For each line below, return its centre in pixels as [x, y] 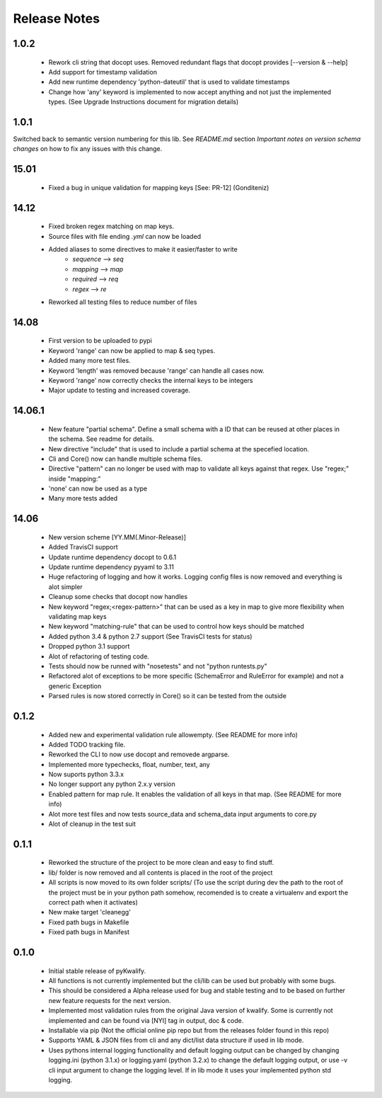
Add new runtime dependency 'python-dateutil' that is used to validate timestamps [169, 82]
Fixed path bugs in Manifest [89, 932]
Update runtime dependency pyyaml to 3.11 [111, 567]
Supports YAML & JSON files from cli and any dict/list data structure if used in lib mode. [176, 1040]
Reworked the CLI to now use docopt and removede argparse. [139, 754]
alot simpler [65, 587]
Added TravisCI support [83, 547]
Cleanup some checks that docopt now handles [118, 597]
